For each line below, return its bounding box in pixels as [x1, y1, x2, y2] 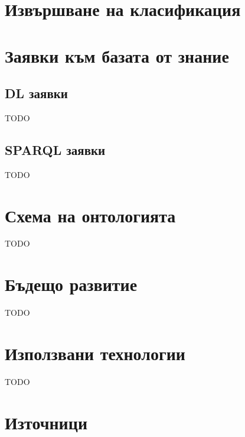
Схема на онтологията [5, 203, 176, 227]
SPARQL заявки [5, 140, 106, 158]
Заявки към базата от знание [5, 43, 229, 67]
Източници [5, 410, 88, 434]
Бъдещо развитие [5, 272, 138, 296]
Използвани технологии [5, 341, 185, 365]
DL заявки [5, 84, 68, 102]
